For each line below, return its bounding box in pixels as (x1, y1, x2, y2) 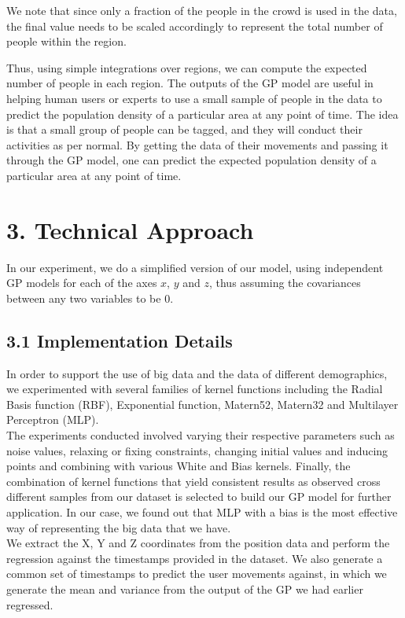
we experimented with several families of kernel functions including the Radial (6, 381, 383, 397)
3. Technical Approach (6, 213, 254, 245)
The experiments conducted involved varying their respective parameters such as (6, 427, 395, 443)
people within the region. (6, 33, 127, 50)
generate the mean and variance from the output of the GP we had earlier (6, 580, 363, 597)
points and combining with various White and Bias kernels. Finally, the (6, 458, 351, 474)
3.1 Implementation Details (6, 328, 233, 352)
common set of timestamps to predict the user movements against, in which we (6, 565, 387, 582)
